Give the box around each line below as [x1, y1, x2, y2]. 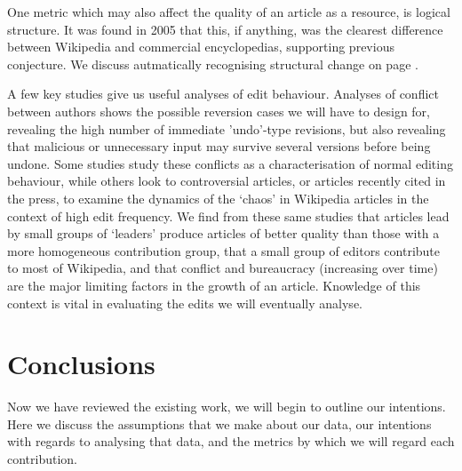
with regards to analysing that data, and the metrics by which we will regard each [7, 432, 455, 451]
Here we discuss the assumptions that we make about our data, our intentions [7, 414, 432, 433]
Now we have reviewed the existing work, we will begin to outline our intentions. [7, 397, 446, 416]
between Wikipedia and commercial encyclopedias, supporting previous [7, 37, 394, 56]
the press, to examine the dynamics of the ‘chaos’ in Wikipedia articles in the [7, 188, 429, 207]
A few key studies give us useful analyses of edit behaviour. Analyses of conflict [7, 84, 439, 103]
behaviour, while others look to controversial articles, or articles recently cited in [7, 172, 446, 190]
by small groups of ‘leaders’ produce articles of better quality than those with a [7, 224, 440, 243]
